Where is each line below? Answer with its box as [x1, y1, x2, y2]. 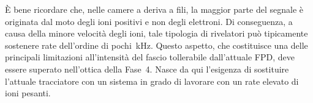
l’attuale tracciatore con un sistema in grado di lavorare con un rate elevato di [5, 74, 299, 87]
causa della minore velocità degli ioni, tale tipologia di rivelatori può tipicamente [5, 27, 308, 40]
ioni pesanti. [5, 87, 51, 99]
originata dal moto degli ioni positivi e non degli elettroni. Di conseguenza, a [5, 15, 293, 27]
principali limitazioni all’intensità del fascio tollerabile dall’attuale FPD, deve [5, 51, 295, 63]
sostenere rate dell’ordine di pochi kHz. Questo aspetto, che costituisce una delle [5, 38, 308, 51]
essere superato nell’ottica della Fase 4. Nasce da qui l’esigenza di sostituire [5, 62, 289, 75]
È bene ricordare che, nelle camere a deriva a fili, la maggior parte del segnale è [5, 3, 303, 15]
